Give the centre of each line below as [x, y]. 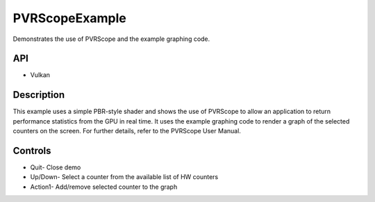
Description [39, 95]
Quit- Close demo [56, 167]
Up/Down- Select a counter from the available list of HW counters [124, 177]
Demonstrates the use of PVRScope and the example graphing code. [111, 39]
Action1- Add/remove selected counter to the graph [104, 187]
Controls [32, 150]
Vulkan [40, 75]
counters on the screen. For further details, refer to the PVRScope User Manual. [127, 131]
